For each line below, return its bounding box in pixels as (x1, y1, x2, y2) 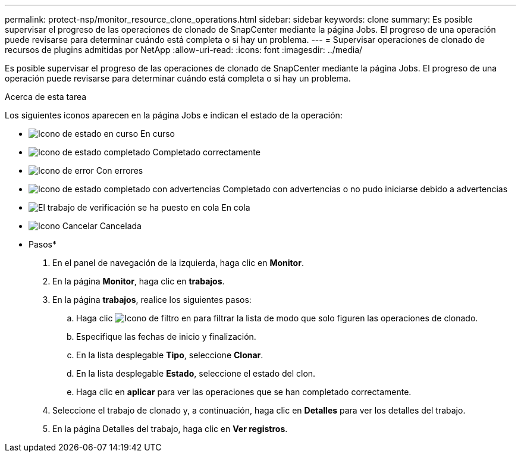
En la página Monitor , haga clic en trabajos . (52, 276, 225, 286)
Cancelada (99, 221, 142, 231)
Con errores (96, 165, 143, 176)
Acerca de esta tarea (5, 92, 87, 102)
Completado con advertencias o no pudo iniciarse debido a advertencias (222, 184, 508, 194)
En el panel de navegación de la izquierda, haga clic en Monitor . (52, 258, 304, 268)
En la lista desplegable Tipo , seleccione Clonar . (76, 350, 263, 360)
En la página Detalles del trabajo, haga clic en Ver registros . (52, 424, 288, 434)
